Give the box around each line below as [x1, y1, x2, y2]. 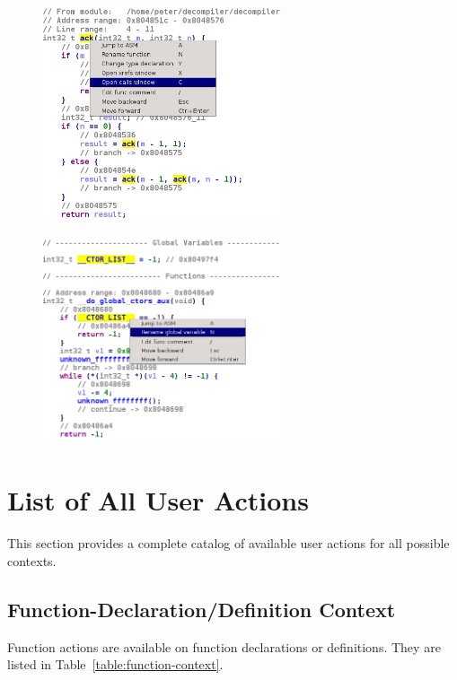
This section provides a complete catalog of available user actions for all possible [7, 534, 450, 553]
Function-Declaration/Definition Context [7, 595, 396, 623]
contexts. [7, 551, 57, 570]
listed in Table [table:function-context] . [7, 655, 224, 674]
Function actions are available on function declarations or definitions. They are [7, 637, 441, 656]
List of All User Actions [7, 482, 309, 519]
